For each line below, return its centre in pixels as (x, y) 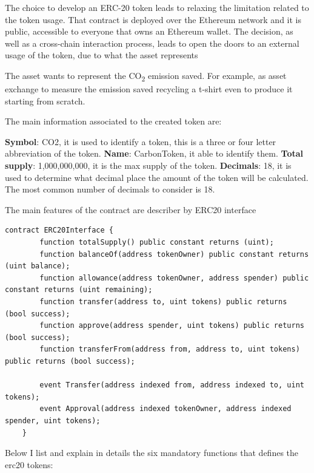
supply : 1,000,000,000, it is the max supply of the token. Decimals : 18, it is (148, 165)
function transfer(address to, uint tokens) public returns (163, 302)
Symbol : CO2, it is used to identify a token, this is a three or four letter (141, 141)
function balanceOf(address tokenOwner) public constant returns (174, 254)
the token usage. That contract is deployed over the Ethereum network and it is (153, 19)
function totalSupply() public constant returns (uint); (157, 243)
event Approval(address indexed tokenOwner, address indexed (165, 409)
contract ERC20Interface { (59, 230)
